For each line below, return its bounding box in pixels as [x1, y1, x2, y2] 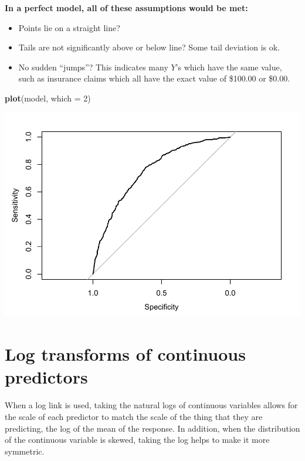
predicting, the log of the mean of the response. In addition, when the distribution [5, 422, 300, 434]
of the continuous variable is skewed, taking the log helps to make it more [5, 433, 270, 446]
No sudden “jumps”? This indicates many [18, 60, 168, 73]
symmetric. [5, 445, 45, 457]
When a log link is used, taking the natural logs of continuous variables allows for [5, 399, 298, 411]
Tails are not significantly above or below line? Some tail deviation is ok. [18, 41, 280, 53]
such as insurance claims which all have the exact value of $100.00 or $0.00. [18, 72, 290, 84]
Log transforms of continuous [5, 342, 246, 366]
